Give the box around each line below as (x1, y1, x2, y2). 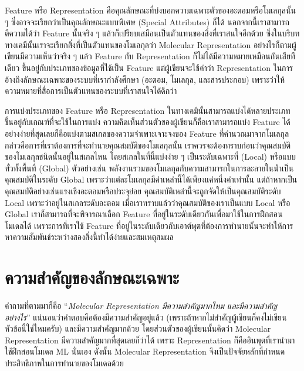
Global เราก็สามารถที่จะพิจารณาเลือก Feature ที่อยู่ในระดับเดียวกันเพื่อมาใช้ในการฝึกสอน (5, 208, 283, 220)
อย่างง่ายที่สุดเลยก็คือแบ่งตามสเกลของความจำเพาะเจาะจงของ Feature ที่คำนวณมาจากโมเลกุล (5, 127, 289, 139)
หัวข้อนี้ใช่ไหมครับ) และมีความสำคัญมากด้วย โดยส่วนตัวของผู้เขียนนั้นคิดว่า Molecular (5, 322, 271, 335)
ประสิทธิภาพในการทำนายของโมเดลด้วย (5, 356, 124, 369)
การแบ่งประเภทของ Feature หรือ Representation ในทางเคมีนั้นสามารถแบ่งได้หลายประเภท (5, 104, 291, 116)
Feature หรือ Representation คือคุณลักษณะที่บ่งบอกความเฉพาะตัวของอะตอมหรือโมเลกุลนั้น (5, 4, 296, 16)
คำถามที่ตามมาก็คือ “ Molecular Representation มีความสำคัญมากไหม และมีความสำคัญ (5, 299, 277, 311)
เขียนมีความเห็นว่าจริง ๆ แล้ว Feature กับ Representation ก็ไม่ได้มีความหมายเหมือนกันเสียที (5, 50, 295, 62)
